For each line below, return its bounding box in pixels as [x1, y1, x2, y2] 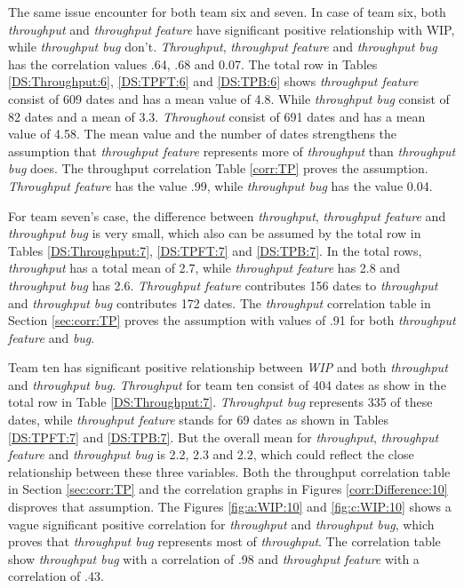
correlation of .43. [8, 567, 104, 585]
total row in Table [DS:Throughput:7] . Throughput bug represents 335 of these [8, 393, 433, 411]
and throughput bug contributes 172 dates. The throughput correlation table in [8, 293, 431, 312]
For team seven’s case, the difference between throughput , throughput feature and [8, 206, 446, 225]
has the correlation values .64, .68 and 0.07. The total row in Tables [8, 54, 378, 73]
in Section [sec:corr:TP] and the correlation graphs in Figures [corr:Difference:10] [8, 480, 448, 498]
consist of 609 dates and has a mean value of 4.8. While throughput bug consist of [8, 89, 450, 107]
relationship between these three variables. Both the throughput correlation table [8, 462, 451, 481]
